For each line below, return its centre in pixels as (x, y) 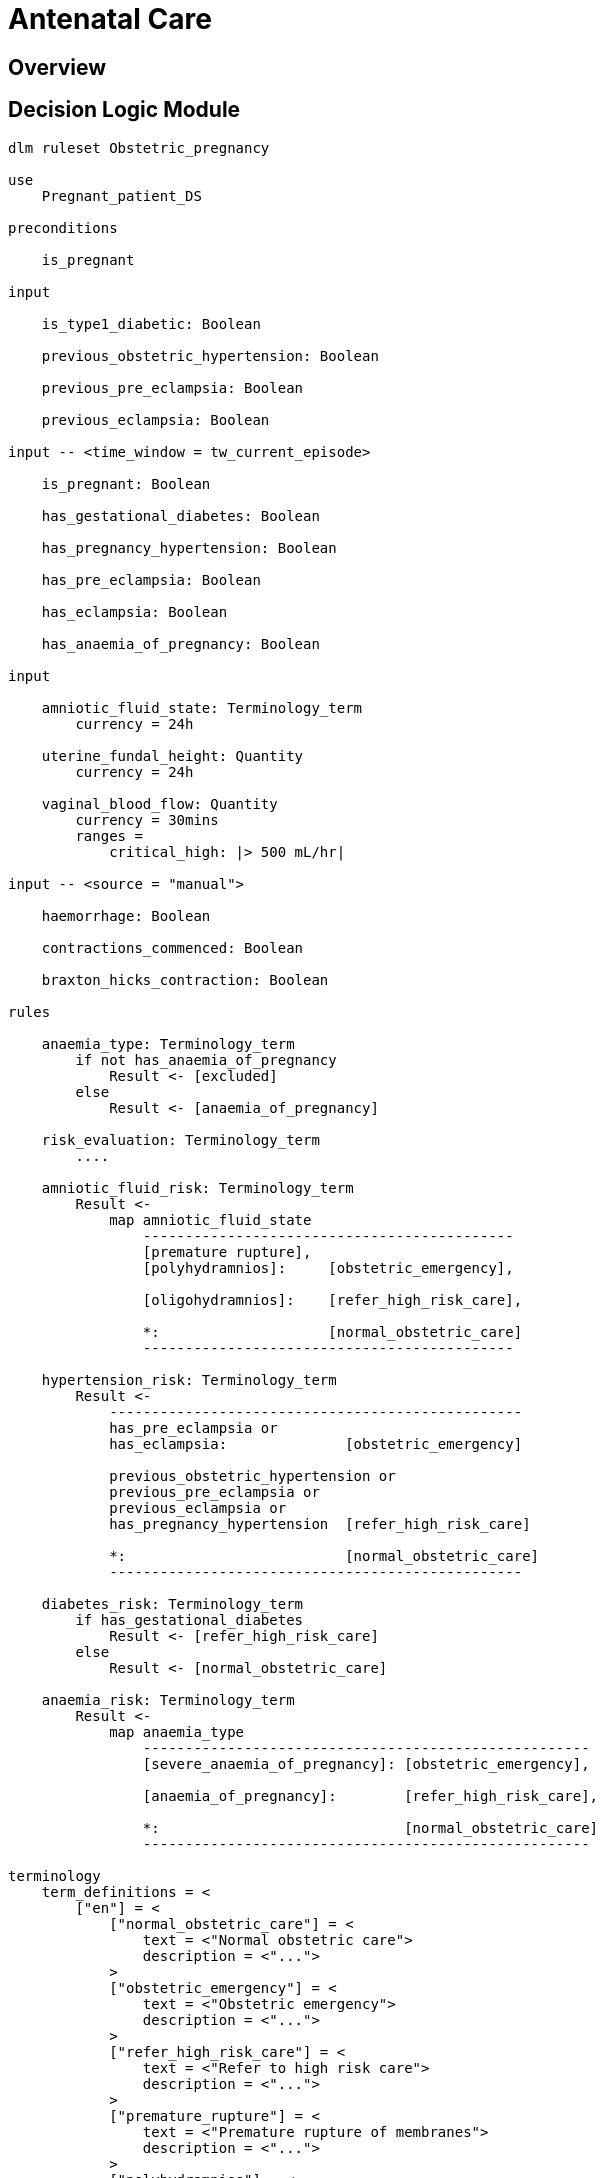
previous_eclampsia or (198, 1507)
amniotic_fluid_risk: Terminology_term (197, 1187)
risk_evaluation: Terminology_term (180, 1139)
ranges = (109, 835)
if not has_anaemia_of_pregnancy (206, 1059)
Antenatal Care (110, 19)
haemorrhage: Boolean (126, 915)
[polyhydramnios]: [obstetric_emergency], (328, 1267)
